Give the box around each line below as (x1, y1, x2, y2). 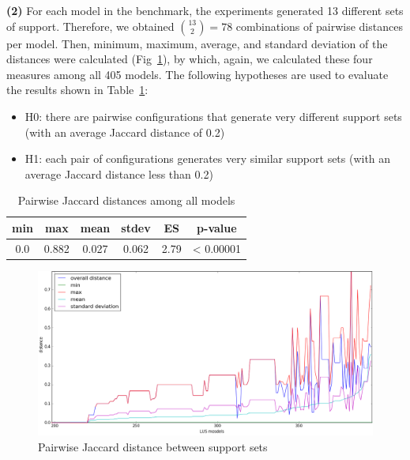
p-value (197, 219, 237, 236)
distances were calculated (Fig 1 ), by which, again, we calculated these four (6, 51, 373, 67)
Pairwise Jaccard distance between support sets (38, 438, 268, 454)
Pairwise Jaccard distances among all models (17, 192, 235, 209)
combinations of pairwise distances (235, 17, 403, 34)
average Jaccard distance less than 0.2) (24, 165, 213, 182)
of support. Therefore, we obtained (6, 17, 175, 34)
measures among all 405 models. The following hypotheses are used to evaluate (6, 66, 389, 82)
